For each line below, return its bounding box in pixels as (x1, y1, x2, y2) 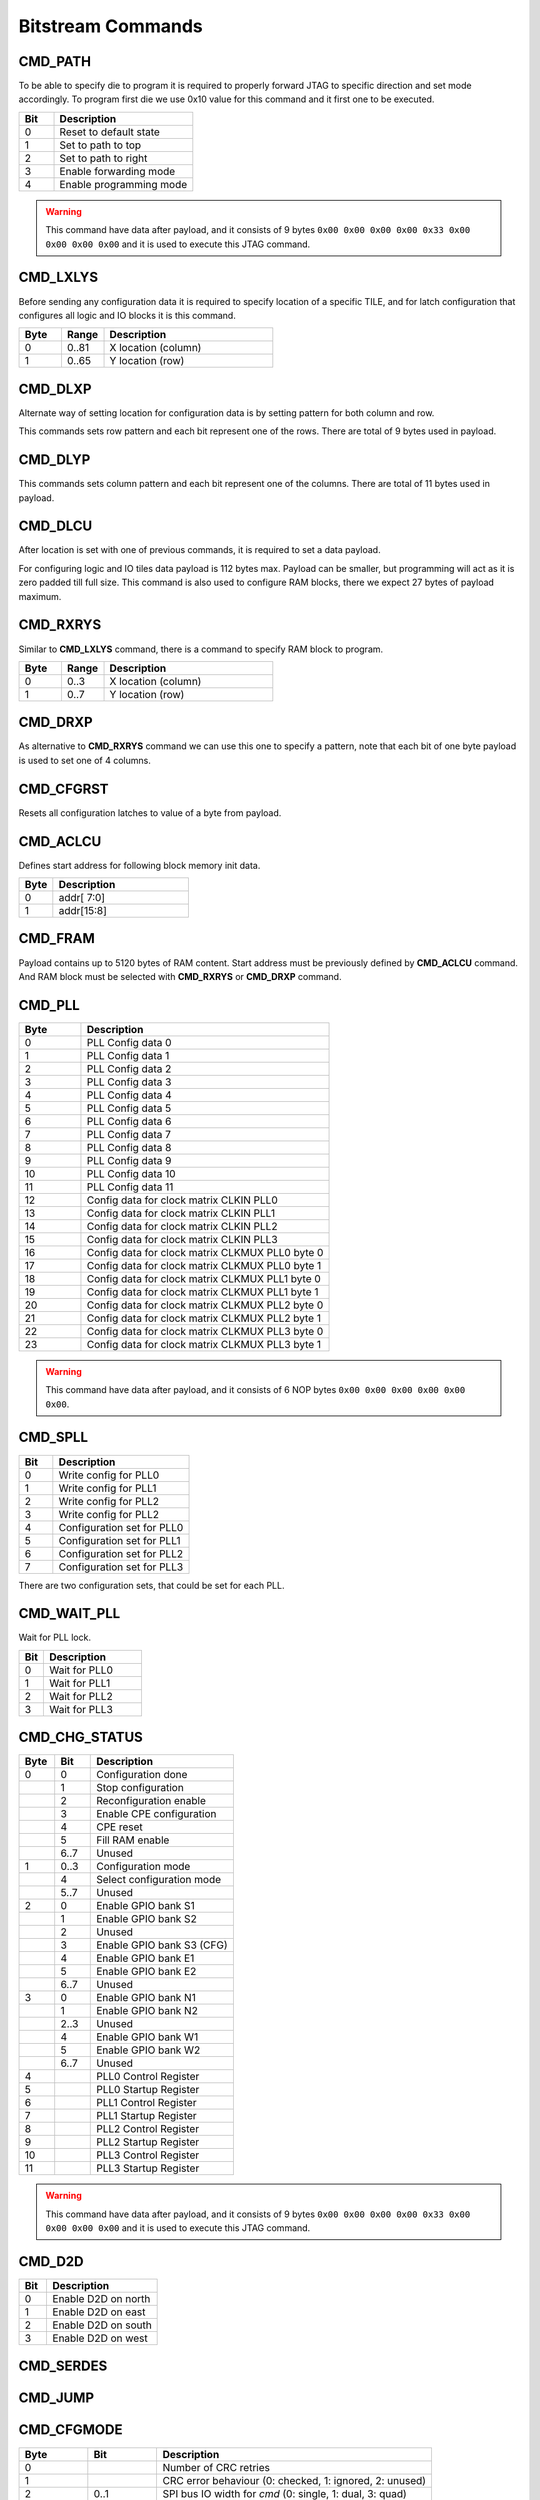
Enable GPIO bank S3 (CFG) (96, 1938, 229, 1952)
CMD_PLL (18, 996, 80, 1014)
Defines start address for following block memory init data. (18, 859, 261, 871)
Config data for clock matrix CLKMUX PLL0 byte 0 (86, 1245, 324, 1259)
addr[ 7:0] (58, 891, 105, 904)
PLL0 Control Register (96, 2070, 200, 2084)
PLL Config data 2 (86, 1061, 172, 1075)
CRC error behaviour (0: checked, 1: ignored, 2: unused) (162, 2473, 427, 2487)
